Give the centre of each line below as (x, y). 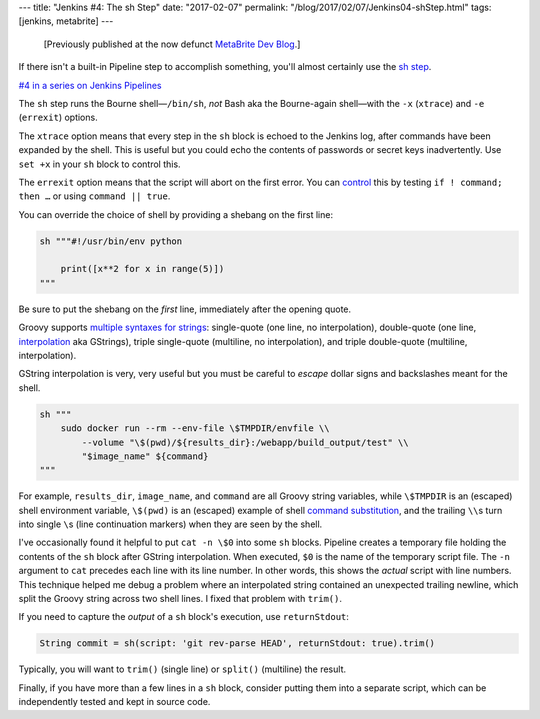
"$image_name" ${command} (145, 456)
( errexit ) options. (58, 117)
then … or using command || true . (94, 196)
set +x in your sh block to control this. (99, 164)
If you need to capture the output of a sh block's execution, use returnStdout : (184, 617)
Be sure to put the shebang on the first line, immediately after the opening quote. (185, 309)
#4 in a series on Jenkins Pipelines (90, 85)
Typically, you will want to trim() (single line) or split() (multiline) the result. (182, 669)
